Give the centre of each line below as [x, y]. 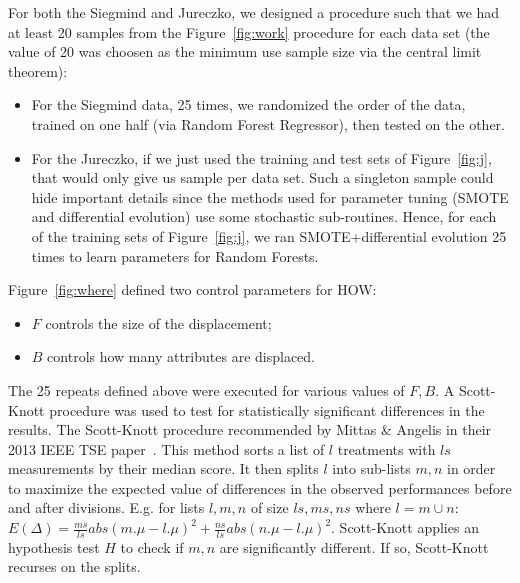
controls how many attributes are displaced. [181, 356]
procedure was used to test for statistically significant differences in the [267, 409]
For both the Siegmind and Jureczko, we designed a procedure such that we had [254, 12]
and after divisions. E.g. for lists [106, 507]
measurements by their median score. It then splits [163, 468]
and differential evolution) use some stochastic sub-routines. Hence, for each [264, 216]
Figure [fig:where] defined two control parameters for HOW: [192, 289]
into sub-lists [371, 468]
